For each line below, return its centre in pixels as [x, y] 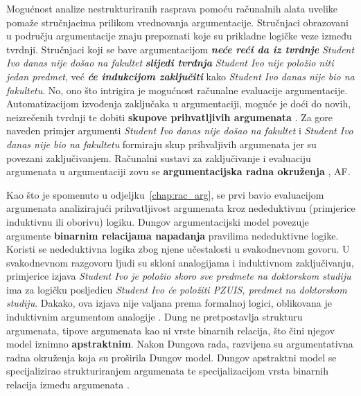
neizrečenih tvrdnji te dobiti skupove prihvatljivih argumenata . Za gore [170, 117]
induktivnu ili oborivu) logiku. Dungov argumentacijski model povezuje [158, 221]
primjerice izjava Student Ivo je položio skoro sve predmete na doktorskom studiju [179, 276]
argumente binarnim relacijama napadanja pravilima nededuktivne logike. [173, 235]
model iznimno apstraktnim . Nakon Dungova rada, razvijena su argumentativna [180, 344]
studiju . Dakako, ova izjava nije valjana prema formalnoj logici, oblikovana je [169, 303]
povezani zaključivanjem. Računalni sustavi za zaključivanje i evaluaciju [159, 157]
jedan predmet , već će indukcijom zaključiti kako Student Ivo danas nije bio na [180, 76]
